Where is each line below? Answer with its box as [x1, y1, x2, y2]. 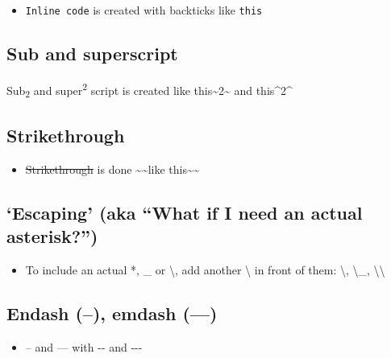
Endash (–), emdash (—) [6, 301, 218, 326]
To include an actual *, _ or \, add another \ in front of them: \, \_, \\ [25, 261, 385, 278]
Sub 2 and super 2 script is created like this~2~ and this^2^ [6, 79, 293, 101]
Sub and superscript [6, 41, 178, 66]
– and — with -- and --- [25, 338, 143, 355]
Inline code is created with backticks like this [25, 2, 263, 18]
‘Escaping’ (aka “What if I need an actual [6, 200, 363, 224]
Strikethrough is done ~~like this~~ [25, 160, 200, 177]
